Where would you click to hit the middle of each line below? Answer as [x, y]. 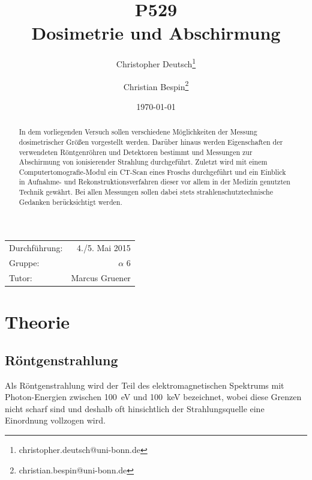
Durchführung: [36, 248]
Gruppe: [24, 263]
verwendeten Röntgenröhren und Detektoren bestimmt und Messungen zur [136, 152]
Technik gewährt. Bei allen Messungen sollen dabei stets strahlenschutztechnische [146, 192]
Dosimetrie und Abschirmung [156, 33]
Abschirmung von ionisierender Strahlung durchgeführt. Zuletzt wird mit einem [143, 162]
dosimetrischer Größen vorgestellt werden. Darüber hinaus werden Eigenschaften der [151, 141]
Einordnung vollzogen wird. [55, 420]
